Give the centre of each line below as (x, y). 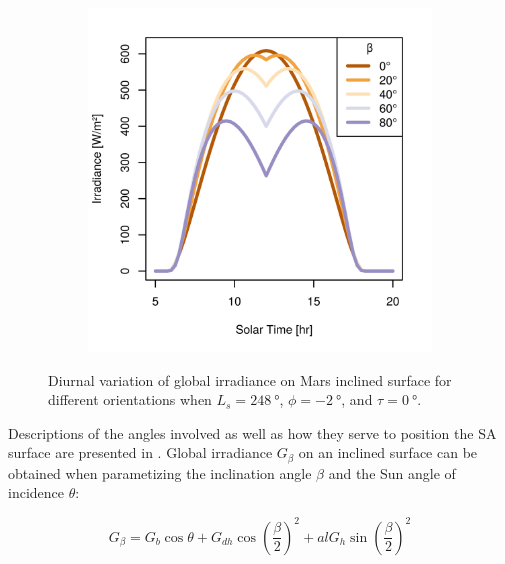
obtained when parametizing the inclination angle (160, 472)
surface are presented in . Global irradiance (140, 452)
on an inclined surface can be (388, 452)
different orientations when (130, 399)
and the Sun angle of (392, 472)
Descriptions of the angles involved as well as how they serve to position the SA (252, 432)
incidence (36, 492)
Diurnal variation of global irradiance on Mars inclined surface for (250, 379)
